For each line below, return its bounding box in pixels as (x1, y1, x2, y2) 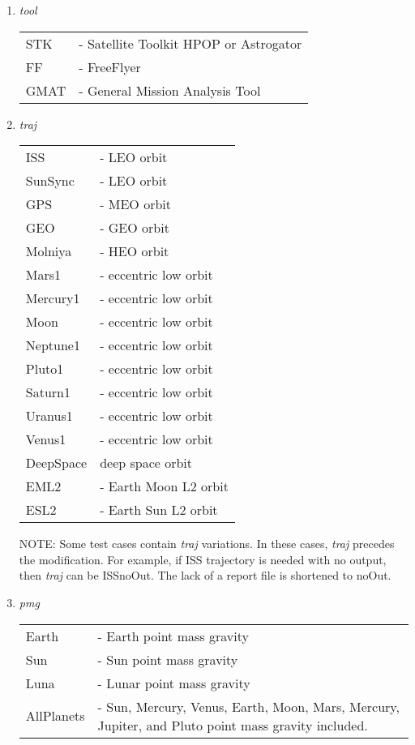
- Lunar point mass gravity (97, 673, 250, 692)
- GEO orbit (100, 218, 169, 238)
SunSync (25, 171, 75, 191)
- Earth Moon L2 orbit (100, 477, 229, 496)
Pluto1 (25, 359, 64, 379)
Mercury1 (25, 289, 80, 308)
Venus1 (25, 430, 66, 449)
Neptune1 (25, 336, 80, 355)
